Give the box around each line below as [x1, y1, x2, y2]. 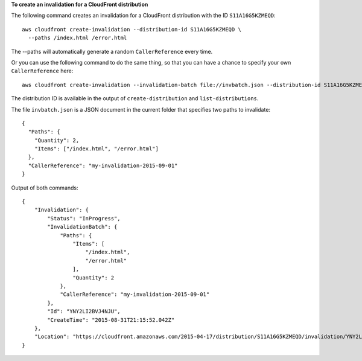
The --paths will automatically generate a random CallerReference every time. [11, 48, 213, 55]
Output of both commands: [11, 184, 78, 191]
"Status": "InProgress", [47, 215, 121, 222]
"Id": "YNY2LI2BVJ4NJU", [47, 308, 121, 315]
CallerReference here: [11, 67, 74, 75]
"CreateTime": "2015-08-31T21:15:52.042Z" [47, 316, 175, 323]
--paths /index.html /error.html [28, 34, 127, 42]
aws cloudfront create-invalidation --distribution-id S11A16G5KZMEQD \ [22, 26, 241, 33]
